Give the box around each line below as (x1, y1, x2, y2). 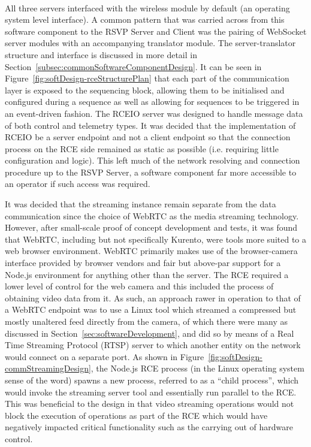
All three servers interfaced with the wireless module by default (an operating (5, 1, 290, 14)
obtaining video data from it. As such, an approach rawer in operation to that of (5, 291, 301, 304)
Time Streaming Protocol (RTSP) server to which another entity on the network (5, 339, 301, 351)
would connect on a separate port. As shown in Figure (5, 350, 204, 363)
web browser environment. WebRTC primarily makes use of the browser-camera (5, 244, 298, 257)
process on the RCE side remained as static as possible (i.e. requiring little (5, 142, 279, 155)
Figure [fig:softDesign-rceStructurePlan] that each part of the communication (5, 72, 289, 84)
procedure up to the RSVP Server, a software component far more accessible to (5, 165, 297, 178)
